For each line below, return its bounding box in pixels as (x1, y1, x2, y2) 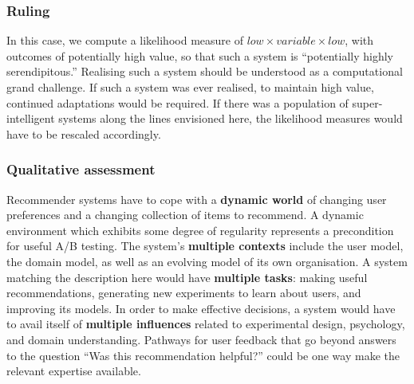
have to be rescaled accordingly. (6, 125, 161, 142)
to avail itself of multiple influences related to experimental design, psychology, (6, 315, 405, 332)
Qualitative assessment (6, 159, 156, 179)
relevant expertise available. (6, 362, 141, 379)
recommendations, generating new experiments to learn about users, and (6, 284, 361, 301)
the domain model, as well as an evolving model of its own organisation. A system (6, 253, 408, 269)
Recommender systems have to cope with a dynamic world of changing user (6, 190, 387, 207)
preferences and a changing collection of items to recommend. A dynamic (6, 206, 364, 223)
